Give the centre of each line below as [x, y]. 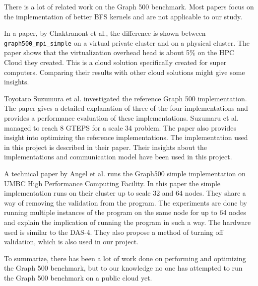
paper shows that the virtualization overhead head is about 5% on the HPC [119, 52]
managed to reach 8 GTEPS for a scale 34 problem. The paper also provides [120, 127]
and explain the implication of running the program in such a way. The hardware [128, 222]
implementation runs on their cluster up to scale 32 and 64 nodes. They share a [125, 193]
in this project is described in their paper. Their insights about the [105, 147]
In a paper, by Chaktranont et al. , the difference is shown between [105, 33]
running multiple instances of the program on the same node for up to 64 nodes [125, 212]
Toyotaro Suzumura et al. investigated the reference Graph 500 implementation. [126, 98]
